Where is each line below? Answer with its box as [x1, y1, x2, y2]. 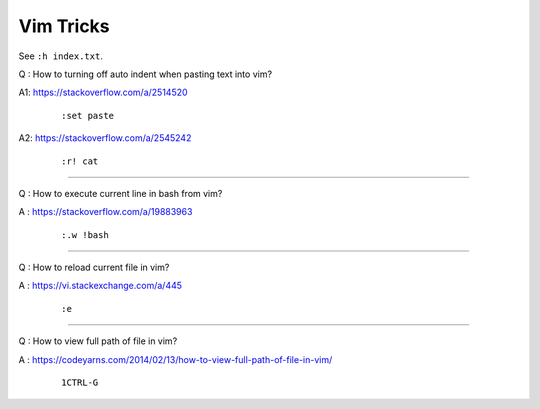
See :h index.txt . [18, 50, 104, 62]
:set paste [61, 110, 115, 121]
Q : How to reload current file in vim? [18, 261, 170, 274]
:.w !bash [61, 229, 109, 240]
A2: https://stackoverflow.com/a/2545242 [18, 132, 192, 144]
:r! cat [61, 155, 99, 167]
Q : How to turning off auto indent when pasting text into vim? [18, 68, 273, 80]
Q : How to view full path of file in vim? [18, 335, 178, 347]
